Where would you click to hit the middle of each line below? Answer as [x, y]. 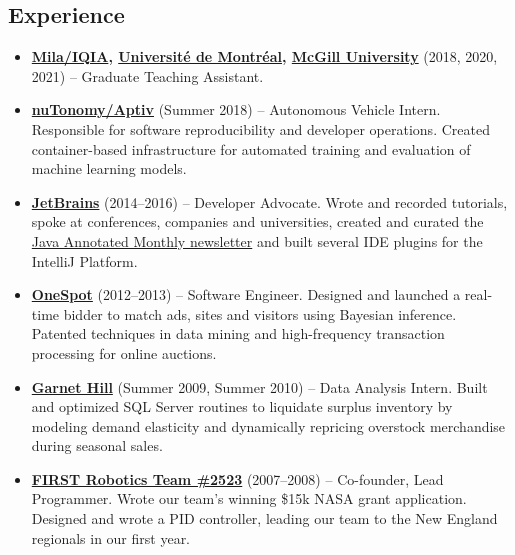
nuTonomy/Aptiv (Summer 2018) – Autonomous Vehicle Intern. [236, 109]
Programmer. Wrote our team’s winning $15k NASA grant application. [249, 498]
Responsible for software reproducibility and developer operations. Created [260, 128]
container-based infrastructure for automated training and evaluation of [251, 148]
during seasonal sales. [97, 445]
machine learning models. [109, 168]
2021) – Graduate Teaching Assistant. [147, 75]
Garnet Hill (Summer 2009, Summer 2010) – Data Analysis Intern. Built [259, 386]
